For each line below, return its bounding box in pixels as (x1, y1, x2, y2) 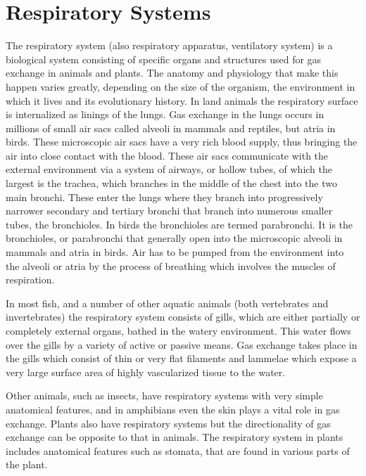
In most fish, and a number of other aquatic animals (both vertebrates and (6, 295, 329, 310)
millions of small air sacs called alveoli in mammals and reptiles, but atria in (6, 120, 336, 135)
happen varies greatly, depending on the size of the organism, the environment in (6, 79, 355, 94)
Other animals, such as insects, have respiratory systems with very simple (6, 388, 323, 403)
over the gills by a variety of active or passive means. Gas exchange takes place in (6, 337, 358, 352)
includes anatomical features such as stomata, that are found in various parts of (6, 443, 350, 458)
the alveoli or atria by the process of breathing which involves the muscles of (6, 258, 336, 273)
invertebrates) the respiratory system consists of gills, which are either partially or (6, 309, 360, 324)
